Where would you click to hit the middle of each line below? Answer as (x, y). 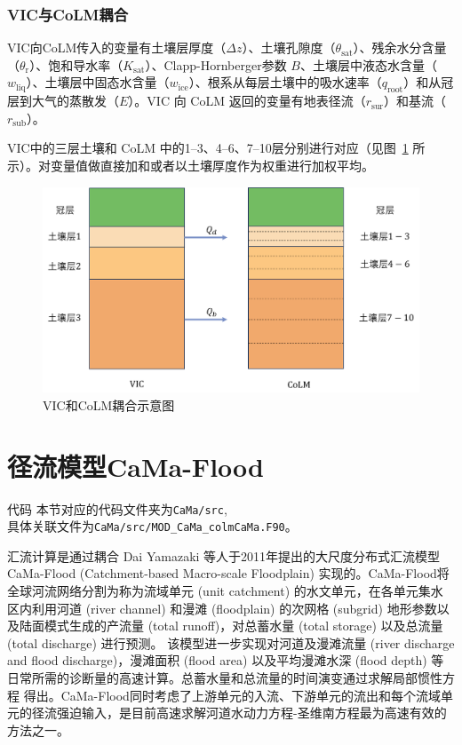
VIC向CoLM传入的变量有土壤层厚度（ (117, 48)
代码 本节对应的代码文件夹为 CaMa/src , (117, 508)
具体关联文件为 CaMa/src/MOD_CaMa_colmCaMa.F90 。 (152, 526)
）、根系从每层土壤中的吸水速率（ (285, 82)
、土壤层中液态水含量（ (368, 64)
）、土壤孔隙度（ (289, 48)
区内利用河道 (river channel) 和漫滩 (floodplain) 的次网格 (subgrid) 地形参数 (222, 608)
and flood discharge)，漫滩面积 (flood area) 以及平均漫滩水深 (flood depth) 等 (226, 660)
